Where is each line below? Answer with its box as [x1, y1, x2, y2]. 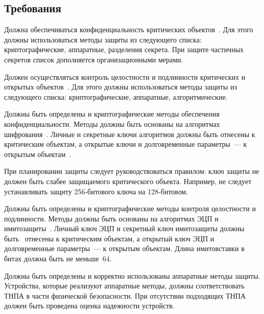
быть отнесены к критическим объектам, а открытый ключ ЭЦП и [4, 233, 214, 243]
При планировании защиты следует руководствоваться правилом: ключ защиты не [4, 166, 259, 176]
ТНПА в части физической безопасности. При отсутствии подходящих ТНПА [4, 290, 246, 301]
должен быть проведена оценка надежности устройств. [4, 300, 175, 311]
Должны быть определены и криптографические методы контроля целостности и [4, 203, 256, 214]
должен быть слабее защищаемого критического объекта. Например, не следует [4, 175, 252, 186]
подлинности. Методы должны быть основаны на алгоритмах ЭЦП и [4, 213, 219, 223]
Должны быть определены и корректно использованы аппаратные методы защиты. [4, 270, 260, 281]
